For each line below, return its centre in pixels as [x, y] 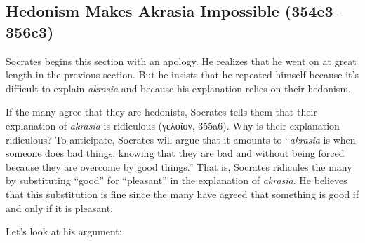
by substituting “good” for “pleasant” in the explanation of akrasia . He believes [177, 180]
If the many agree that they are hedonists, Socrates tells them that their [161, 112]
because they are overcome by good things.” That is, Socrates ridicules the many [179, 166]
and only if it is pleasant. [60, 208]
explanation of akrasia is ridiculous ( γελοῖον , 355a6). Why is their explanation [173, 125]
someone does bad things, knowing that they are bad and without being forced [175, 153]
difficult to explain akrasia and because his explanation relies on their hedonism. [178, 88]
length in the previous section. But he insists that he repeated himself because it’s [182, 75]
